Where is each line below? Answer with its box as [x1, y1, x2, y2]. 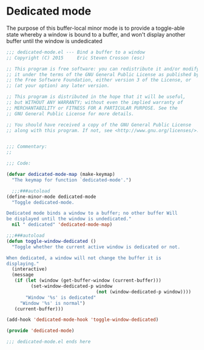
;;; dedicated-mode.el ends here [6, 339, 91, 345]
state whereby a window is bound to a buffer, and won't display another [6, 30, 186, 38]
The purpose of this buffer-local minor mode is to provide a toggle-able [6, 24, 185, 32]
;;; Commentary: [6, 144, 47, 150]
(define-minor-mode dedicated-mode [6, 194, 97, 200]
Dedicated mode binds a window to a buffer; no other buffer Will [6, 210, 178, 217]
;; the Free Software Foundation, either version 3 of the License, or [6, 77, 191, 83]
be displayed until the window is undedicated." [6, 216, 132, 222]
